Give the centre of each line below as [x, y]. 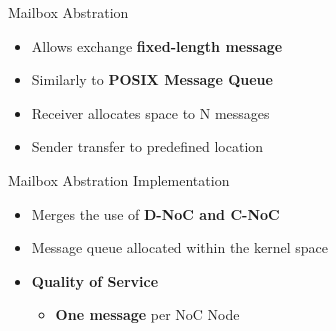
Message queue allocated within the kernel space [179, 247]
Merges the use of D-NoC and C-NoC [155, 213]
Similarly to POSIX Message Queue [152, 79]
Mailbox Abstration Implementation [119, 179]
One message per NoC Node [147, 314]
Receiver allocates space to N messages [150, 112]
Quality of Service [95, 280]
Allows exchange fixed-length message [157, 45]
